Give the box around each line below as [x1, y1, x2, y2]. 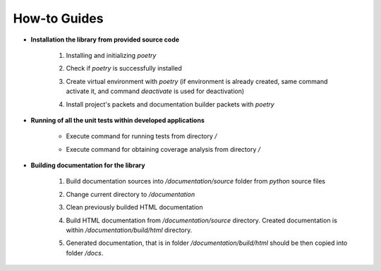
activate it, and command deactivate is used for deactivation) [66, 87, 245, 95]
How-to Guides [13, 11, 104, 26]
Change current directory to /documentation [66, 190, 195, 198]
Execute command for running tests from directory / [66, 132, 217, 140]
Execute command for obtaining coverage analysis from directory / [66, 145, 261, 153]
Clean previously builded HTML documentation [66, 203, 203, 212]
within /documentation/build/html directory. [66, 226, 193, 234]
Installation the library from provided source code [30, 35, 180, 44]
